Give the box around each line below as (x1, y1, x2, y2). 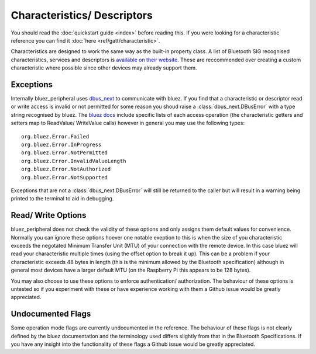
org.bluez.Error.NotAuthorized (21, 166, 111, 172)
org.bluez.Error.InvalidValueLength (21, 158, 126, 164)
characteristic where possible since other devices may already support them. (11, 64, 197, 71)
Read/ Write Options (11, 210, 87, 220)
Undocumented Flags (11, 309, 91, 319)
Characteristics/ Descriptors (11, 9, 153, 22)
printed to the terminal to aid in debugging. (11, 195, 114, 202)
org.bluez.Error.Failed (21, 133, 90, 140)
